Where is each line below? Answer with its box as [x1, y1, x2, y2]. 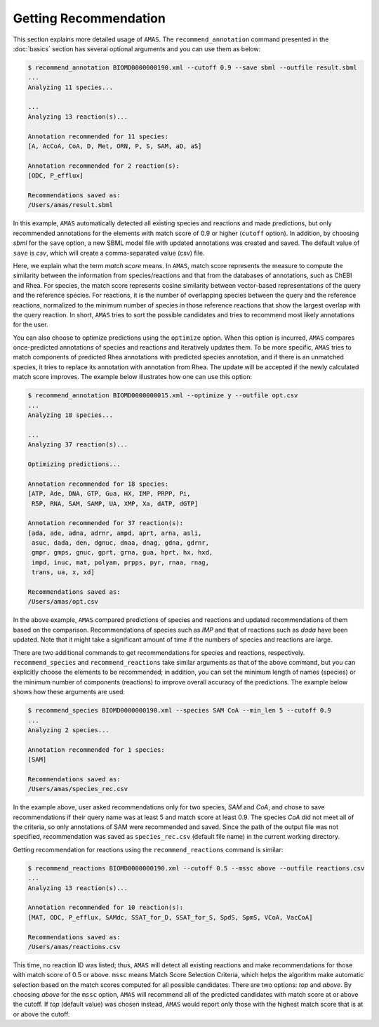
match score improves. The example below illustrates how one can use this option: [13, 373, 253, 381]
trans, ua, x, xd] [32, 569, 95, 576]
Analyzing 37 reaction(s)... [27, 441, 128, 449]
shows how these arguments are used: [13, 688, 126, 696]
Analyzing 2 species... [27, 726, 110, 734]
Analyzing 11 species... [27, 83, 114, 91]
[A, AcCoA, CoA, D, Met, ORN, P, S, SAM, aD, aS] [27, 143, 202, 150]
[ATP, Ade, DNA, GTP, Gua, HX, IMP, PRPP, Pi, [27, 490, 191, 498]
